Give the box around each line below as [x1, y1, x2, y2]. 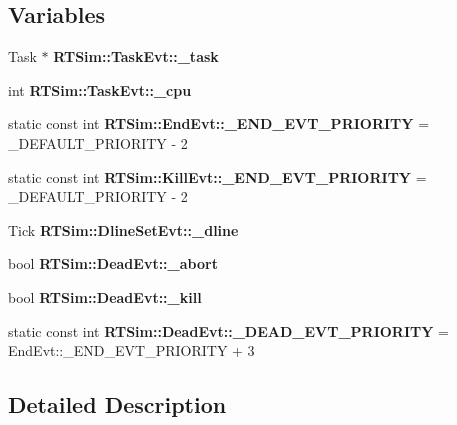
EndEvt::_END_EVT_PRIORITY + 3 [8, 340, 255, 361]
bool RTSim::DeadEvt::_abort [8, 253, 218, 274]
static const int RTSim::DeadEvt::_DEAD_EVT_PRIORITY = [8, 320, 449, 341]
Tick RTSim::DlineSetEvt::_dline [8, 219, 239, 240]
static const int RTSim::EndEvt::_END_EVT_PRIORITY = [8, 113, 430, 134]
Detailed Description [8, 389, 227, 420]
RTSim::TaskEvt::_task [53, 46, 219, 67]
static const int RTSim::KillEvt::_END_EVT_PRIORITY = [8, 166, 427, 187]
